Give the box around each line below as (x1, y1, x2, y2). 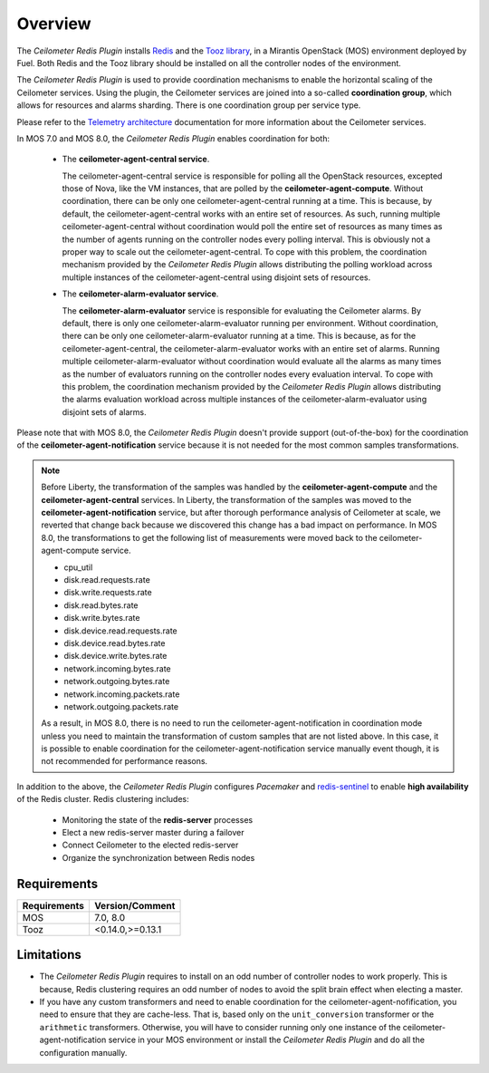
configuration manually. (39, 1047, 128, 1058)
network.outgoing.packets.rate (63, 701, 179, 711)
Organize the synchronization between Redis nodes (62, 852, 255, 863)
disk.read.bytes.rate (63, 599, 139, 611)
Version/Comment (93, 899, 176, 912)
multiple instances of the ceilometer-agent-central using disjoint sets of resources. (62, 272, 371, 283)
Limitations (16, 947, 81, 962)
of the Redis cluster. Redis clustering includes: (16, 794, 189, 805)
